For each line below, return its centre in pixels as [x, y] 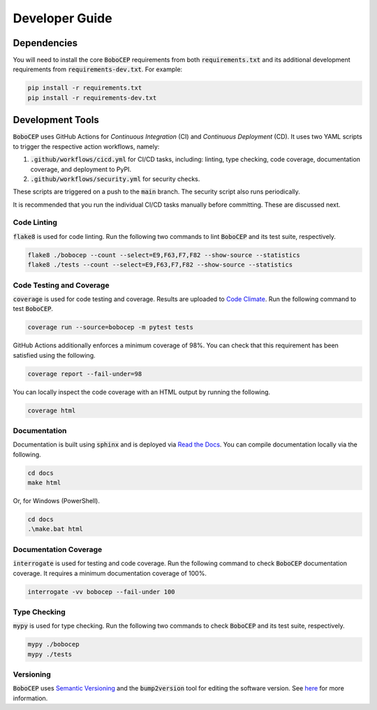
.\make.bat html [56, 529]
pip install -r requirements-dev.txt [92, 97]
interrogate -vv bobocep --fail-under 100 [101, 592]
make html [44, 483]
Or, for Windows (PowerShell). [57, 501]
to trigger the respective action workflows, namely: [86, 146]
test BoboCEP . [33, 309]
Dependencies [45, 43]
